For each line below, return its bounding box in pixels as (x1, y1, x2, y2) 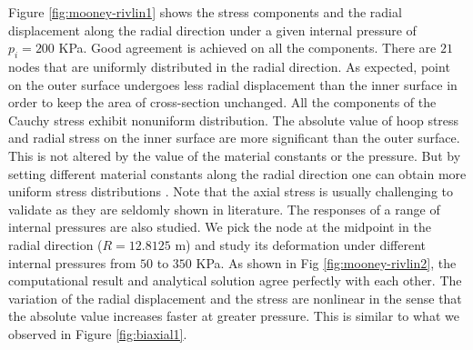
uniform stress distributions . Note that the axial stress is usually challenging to (8, 182, 454, 201)
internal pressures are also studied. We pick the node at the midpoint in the (8, 217, 431, 236)
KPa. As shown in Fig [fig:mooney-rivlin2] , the (196, 253, 457, 272)
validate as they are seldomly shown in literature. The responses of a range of (8, 199, 440, 218)
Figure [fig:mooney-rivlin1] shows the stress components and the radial (8, 3, 402, 21)
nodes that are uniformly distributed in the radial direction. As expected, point (8, 56, 450, 75)
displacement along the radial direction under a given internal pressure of (8, 20, 417, 39)
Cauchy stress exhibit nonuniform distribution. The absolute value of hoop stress (8, 110, 459, 129)
